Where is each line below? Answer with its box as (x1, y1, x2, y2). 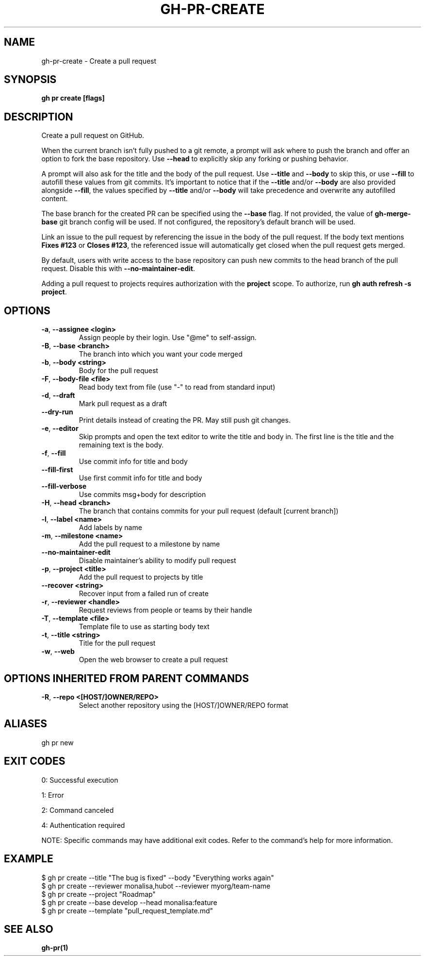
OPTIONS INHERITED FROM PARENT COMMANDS (4, 672, 249, 685)
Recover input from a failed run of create (79, 589, 209, 598)
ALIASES (4, 718, 48, 730)
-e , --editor (41, 424, 79, 433)
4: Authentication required (41, 821, 125, 829)
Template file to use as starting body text (79, 622, 210, 631)
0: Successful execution (41, 775, 118, 784)
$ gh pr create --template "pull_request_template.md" (41, 906, 213, 915)
